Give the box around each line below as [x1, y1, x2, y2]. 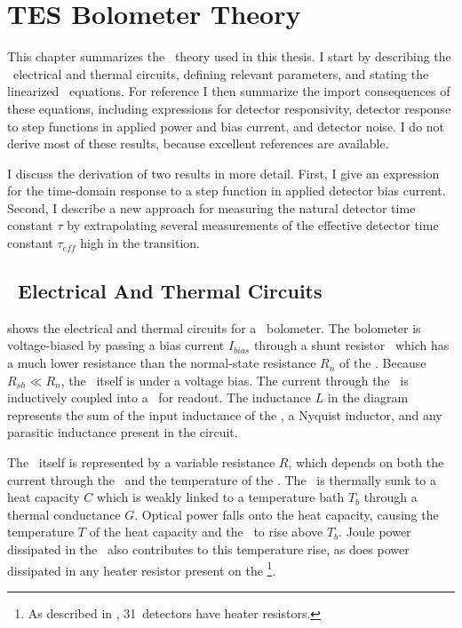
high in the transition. [80, 234, 200, 252]
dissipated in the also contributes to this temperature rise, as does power [7, 539, 410, 558]
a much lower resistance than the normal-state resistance [7, 354, 316, 372]
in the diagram [327, 388, 409, 407]
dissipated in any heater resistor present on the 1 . [7, 558, 276, 579]
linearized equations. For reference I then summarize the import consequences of [7, 82, 450, 100]
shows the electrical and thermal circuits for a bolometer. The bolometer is [7, 318, 421, 337]
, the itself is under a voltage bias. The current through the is [60, 370, 409, 389]
